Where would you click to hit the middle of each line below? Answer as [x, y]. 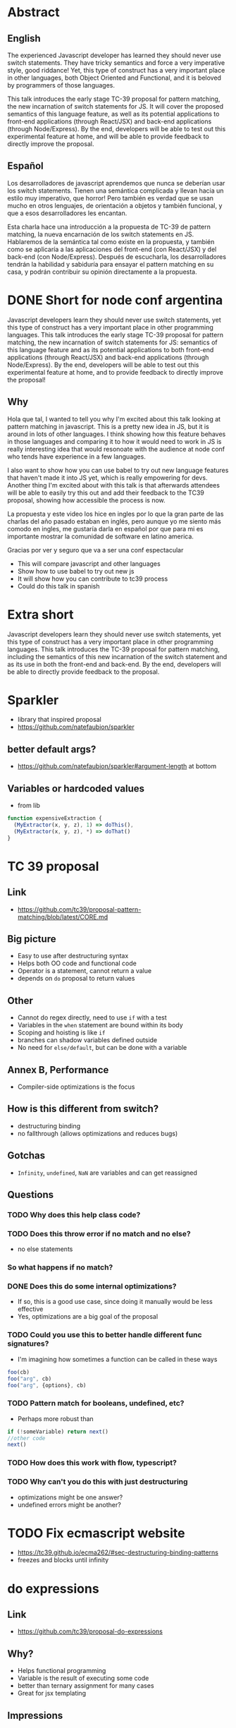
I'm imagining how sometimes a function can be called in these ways [117, 1359]
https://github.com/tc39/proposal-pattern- [79, 909]
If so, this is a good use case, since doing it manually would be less [115, 1302]
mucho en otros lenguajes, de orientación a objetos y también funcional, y [115, 205]
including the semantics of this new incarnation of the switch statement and [117, 656]
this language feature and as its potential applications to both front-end [111, 349]
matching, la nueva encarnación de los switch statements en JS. [101, 234]
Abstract [33, 12]
